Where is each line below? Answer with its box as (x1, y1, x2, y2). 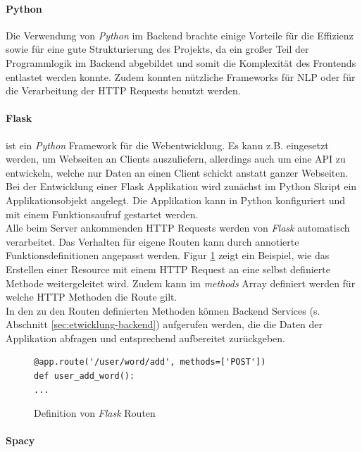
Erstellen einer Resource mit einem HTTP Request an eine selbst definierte (6, 261, 330, 276)
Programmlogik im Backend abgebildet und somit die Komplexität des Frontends (6, 55, 356, 70)
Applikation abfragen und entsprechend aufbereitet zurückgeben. (6, 330, 285, 345)
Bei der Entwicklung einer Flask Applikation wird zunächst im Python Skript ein (6, 179, 357, 194)
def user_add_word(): (34, 371, 135, 382)
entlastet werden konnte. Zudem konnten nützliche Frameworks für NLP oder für (6, 69, 356, 84)
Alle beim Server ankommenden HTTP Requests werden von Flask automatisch (6, 220, 350, 235)
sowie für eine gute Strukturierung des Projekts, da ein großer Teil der (6, 42, 309, 56)
